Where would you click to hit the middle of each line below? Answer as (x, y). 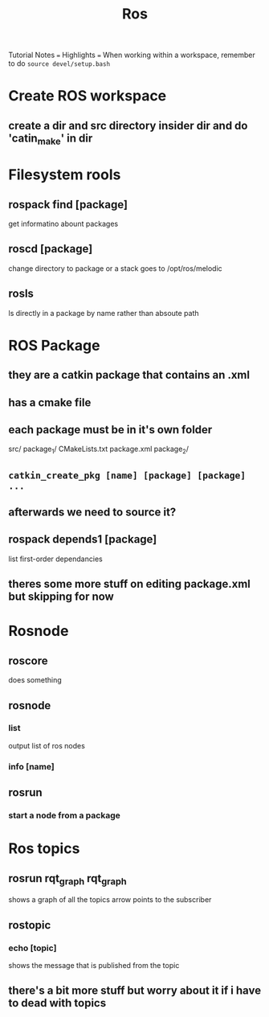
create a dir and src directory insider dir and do (128, 125)
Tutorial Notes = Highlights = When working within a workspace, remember (132, 55)
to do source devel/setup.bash (59, 64)
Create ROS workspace (88, 96)
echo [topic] (33, 948)
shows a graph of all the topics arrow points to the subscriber (110, 900)
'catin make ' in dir (51, 139)
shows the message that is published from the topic (94, 965)
